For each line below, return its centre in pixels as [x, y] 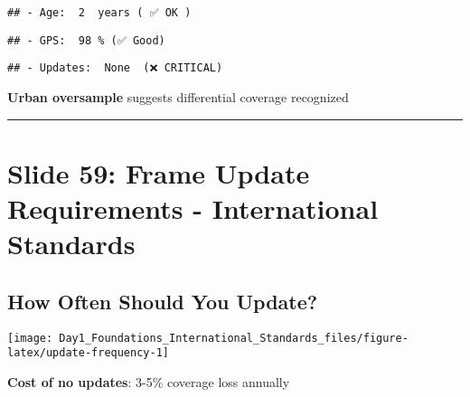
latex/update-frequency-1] [88, 353]
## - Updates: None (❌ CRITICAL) [115, 68]
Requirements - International [193, 208]
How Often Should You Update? [163, 301]
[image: [30, 338]
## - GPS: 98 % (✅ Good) [86, 40]
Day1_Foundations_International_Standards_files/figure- [234, 338]
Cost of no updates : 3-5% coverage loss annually [149, 381]
